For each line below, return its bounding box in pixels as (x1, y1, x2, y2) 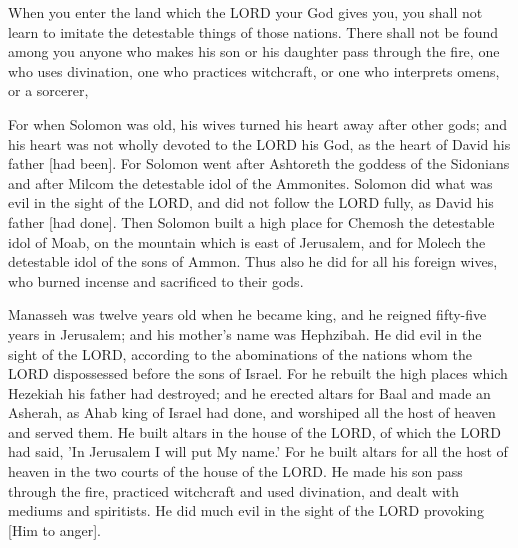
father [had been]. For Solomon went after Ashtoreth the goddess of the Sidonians (8, 153, 510, 174)
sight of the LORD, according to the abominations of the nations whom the (8, 343, 473, 364)
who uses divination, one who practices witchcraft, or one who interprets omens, (8, 60, 500, 81)
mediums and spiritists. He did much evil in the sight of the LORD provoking (8, 500, 484, 521)
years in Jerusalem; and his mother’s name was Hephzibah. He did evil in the (8, 323, 482, 344)
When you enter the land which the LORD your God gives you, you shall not (8, 2, 483, 22)
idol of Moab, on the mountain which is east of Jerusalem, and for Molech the (8, 231, 486, 252)
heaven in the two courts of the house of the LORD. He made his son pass (8, 461, 463, 482)
